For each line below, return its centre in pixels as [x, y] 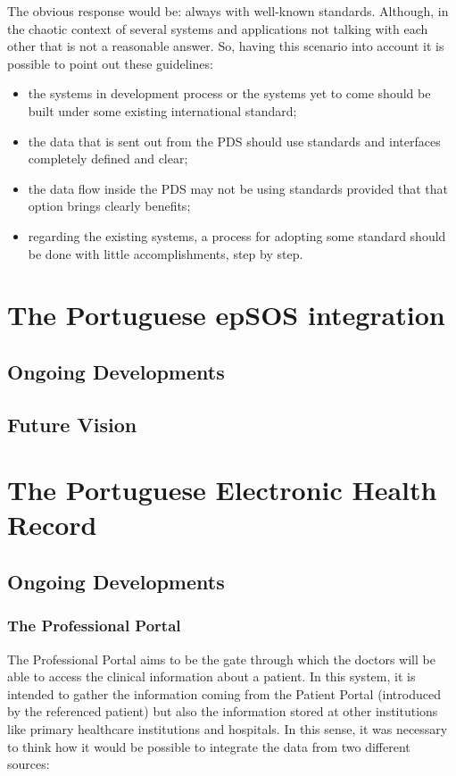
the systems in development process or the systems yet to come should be [229, 93]
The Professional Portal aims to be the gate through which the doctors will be [221, 659]
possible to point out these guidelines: [110, 63]
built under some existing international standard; [162, 110]
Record [52, 525]
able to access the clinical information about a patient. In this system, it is [211, 676]
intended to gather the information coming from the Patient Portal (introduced [224, 693]
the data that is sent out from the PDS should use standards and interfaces [234, 141]
